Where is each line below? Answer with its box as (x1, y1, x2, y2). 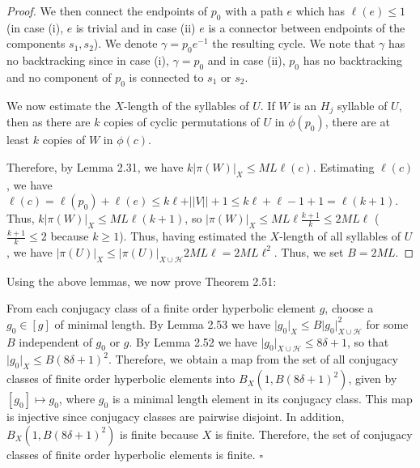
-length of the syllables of (124, 96, 249, 113)
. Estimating (312, 158, 375, 175)
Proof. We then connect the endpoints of (6, 2, 208, 19)
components (6, 35, 66, 52)
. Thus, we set (274, 243, 344, 260)
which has (295, 2, 346, 19)
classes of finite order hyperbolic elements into (6, 370, 235, 387)
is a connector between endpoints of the (208, 19, 405, 36)
